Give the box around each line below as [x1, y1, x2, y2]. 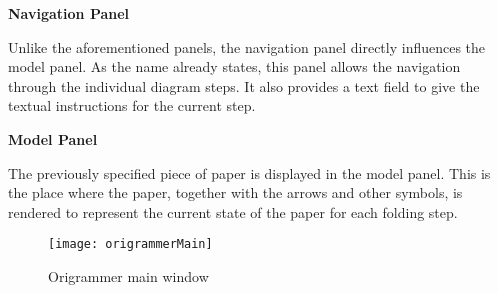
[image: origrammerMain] [48, 237, 213, 252]
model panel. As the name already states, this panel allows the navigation [8, 56, 461, 77]
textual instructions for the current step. [8, 95, 256, 116]
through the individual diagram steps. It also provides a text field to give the [8, 75, 480, 96]
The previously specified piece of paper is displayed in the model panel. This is [8, 162, 491, 183]
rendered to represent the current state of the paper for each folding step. [8, 201, 458, 222]
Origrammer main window [48, 266, 209, 286]
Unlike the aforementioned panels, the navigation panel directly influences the [8, 36, 486, 57]
